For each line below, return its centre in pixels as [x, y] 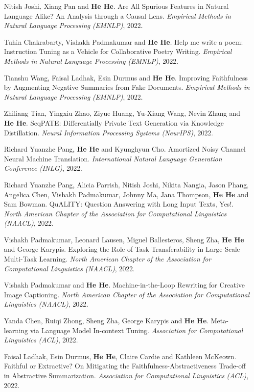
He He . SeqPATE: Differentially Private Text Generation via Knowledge [114, 122]
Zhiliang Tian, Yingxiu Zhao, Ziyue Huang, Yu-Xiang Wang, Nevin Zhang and [122, 113]
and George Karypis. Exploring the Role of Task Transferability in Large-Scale [122, 249]
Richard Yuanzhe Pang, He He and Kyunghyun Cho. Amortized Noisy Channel [125, 149]
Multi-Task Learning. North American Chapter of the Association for [108, 259]
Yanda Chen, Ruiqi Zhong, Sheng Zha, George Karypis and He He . [106, 321]
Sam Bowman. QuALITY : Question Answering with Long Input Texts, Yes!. [119, 204]
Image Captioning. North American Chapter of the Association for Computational [127, 294]
